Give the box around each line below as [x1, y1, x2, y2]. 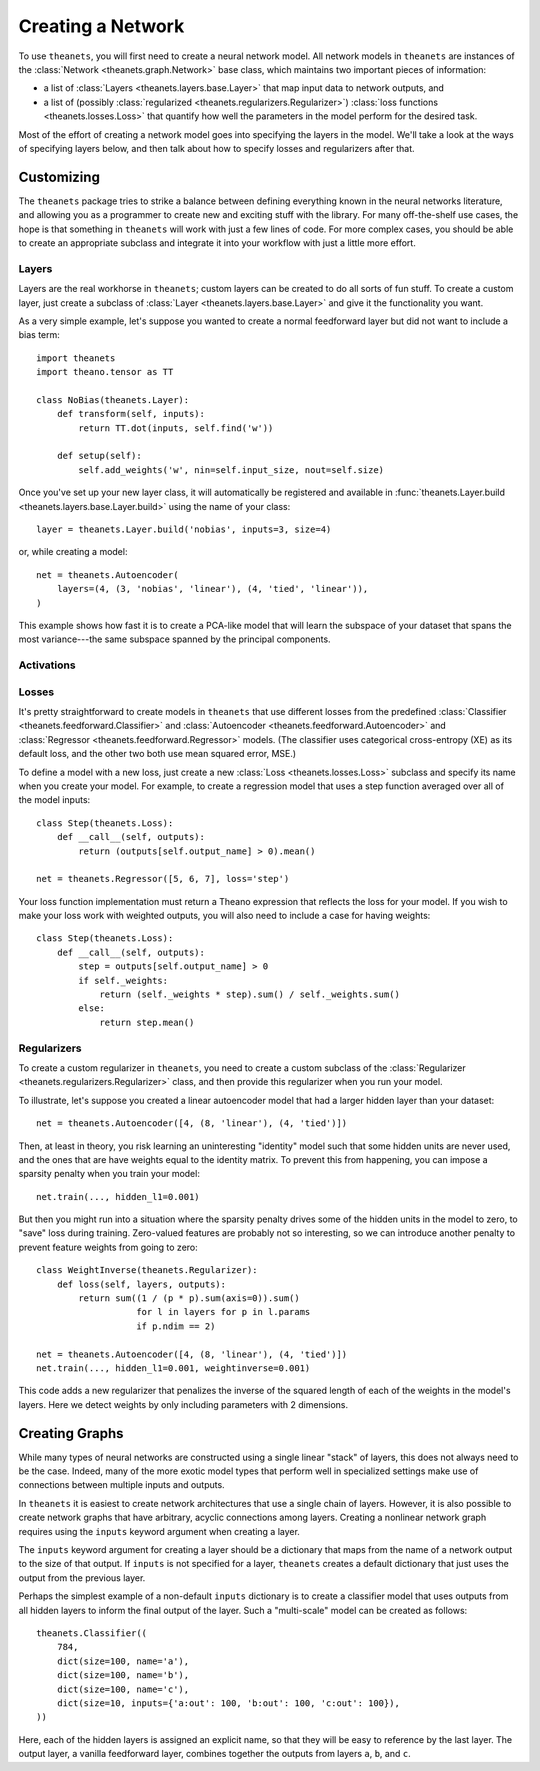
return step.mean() [99, 1016, 195, 1028]
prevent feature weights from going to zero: [18, 1241, 199, 1253]
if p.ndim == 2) [136, 1320, 216, 1332]
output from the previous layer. [18, 1571, 146, 1584]
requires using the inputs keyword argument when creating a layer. [18, 1525, 300, 1537]
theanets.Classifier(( [36, 1627, 148, 1639]
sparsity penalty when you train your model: [18, 1168, 200, 1180]
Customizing [18, 168, 100, 185]
